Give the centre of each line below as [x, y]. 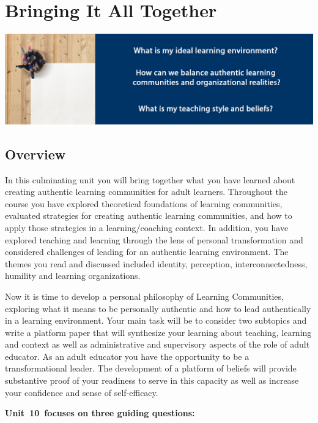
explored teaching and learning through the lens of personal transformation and [154, 239]
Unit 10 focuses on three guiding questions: [100, 413]
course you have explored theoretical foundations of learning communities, [144, 203]
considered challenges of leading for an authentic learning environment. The [147, 252]
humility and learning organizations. [73, 276]
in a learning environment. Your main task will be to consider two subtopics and [156, 320]
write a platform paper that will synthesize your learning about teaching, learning [158, 332]
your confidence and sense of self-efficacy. [82, 392]
